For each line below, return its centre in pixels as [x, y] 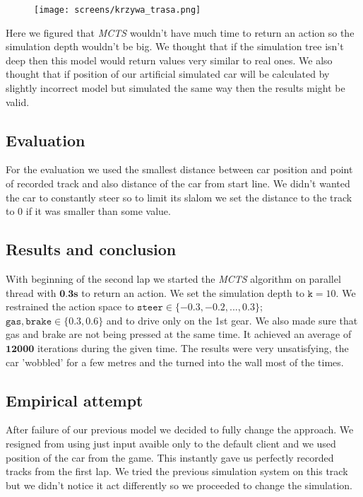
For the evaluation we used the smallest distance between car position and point [179, 169]
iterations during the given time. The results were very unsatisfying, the [193, 347]
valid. [18, 101]
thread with [31, 292]
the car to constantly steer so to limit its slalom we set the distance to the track [179, 197]
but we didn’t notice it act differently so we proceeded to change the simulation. [179, 485]
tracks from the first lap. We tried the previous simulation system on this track [177, 471]
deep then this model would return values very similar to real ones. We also [169, 60]
